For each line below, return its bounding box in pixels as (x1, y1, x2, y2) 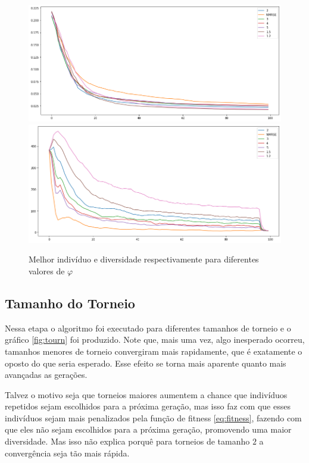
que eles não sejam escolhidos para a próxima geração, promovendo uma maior (5, 423, 292, 436)
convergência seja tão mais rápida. (5, 446, 130, 459)
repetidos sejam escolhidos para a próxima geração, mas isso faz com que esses (5, 400, 291, 412)
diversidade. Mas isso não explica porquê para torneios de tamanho (5, 435, 250, 448)
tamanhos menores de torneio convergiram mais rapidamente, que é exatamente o (5, 345, 302, 357)
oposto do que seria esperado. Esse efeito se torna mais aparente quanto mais (5, 356, 286, 369)
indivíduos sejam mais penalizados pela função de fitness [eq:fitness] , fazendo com (5, 411, 302, 424)
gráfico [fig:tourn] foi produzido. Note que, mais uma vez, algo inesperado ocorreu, (5, 333, 305, 346)
